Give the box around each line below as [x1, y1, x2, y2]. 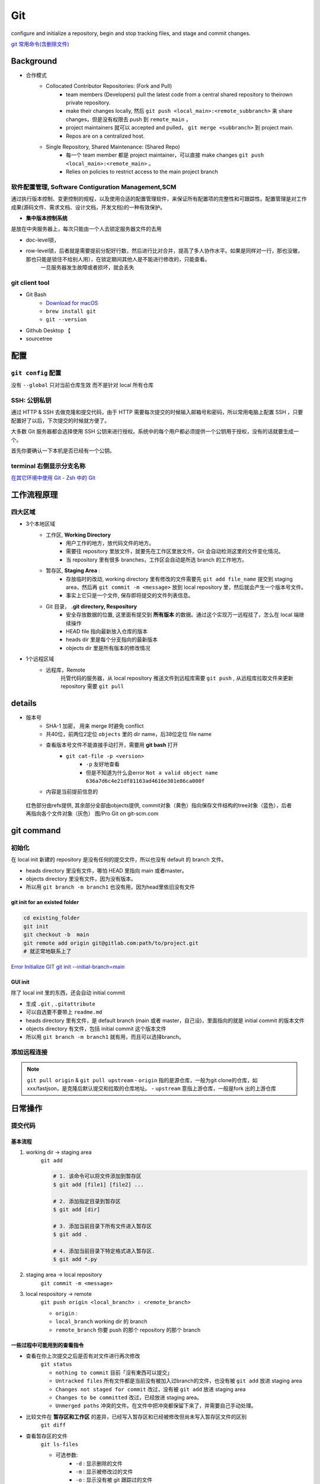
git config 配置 [11, 369, 62, 377]
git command [11, 825, 61, 835]
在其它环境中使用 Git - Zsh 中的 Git [11, 474, 96, 481]
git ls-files [40, 1441, 79, 1448]
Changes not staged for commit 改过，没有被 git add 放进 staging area [55, 1385, 246, 1393]
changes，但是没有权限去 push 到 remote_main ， [66, 116, 191, 123]
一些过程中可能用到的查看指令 [11, 1342, 84, 1349]
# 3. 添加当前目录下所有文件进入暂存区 [53, 1223, 152, 1229]
